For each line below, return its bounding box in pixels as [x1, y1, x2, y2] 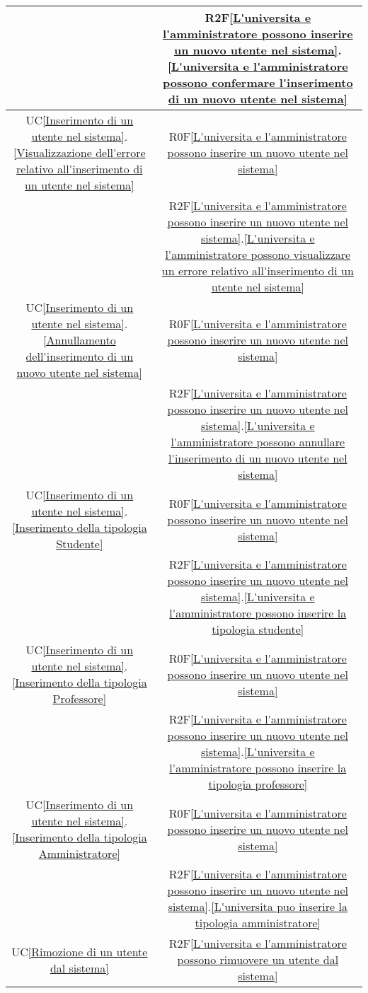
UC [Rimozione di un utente [11, 943, 148, 960]
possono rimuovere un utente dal [177, 951, 339, 968]
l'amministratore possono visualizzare [165, 246, 351, 262]
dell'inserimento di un [25, 348, 134, 364]
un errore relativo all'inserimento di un [161, 262, 354, 279]
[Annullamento [42, 332, 116, 348]
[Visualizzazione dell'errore [13, 144, 146, 161]
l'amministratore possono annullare [171, 434, 345, 450]
